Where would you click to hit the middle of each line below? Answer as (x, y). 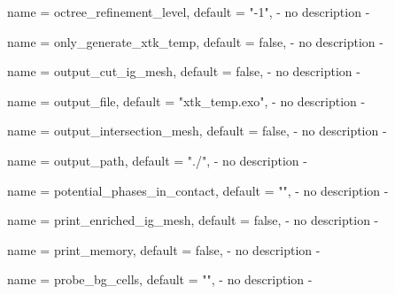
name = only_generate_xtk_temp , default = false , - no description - (195, 41)
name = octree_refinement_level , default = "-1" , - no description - (189, 12)
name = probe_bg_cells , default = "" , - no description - (160, 279)
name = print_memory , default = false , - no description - (164, 249)
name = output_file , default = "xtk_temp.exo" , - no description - (186, 101)
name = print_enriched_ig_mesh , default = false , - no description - (193, 220)
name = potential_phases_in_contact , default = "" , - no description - (198, 190)
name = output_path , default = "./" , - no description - (157, 160)
